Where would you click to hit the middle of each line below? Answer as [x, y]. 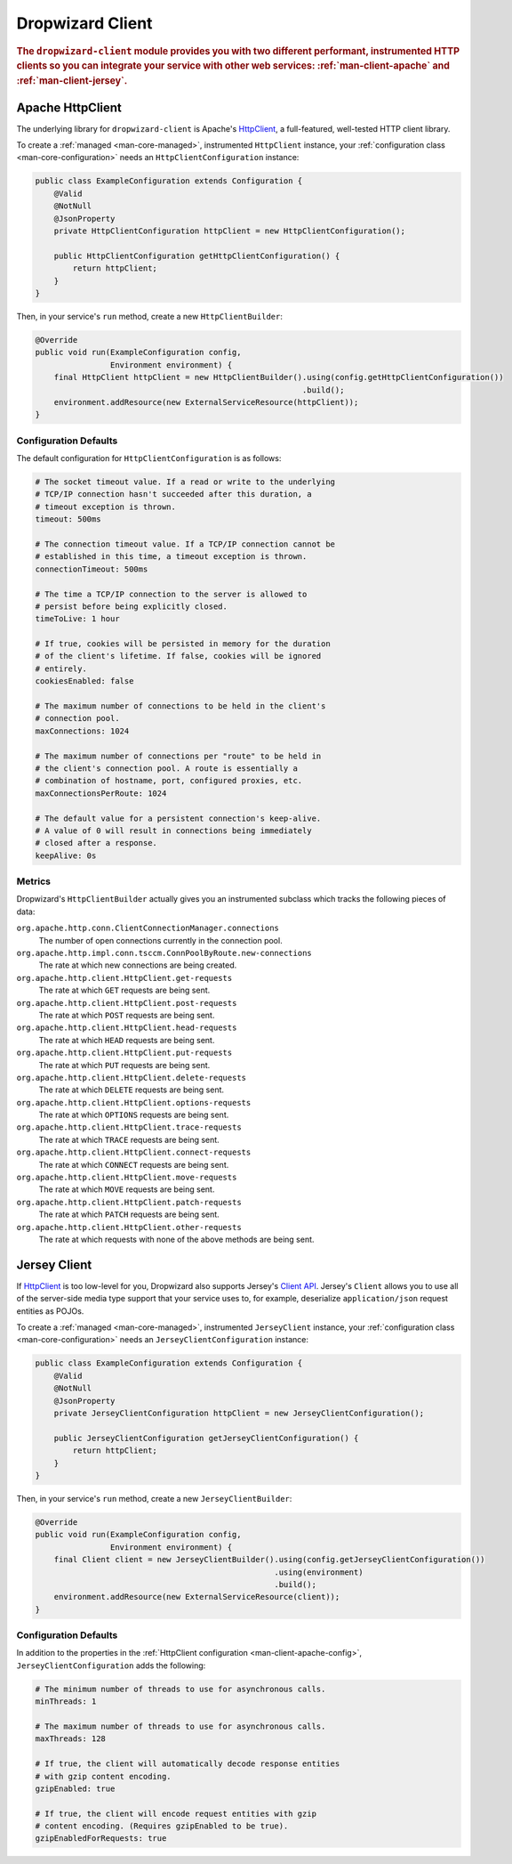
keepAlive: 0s [66, 855]
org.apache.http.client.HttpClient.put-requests [124, 1053]
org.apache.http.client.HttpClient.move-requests [127, 1178]
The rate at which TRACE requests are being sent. [129, 1139]
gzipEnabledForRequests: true [101, 1839]
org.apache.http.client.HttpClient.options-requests [134, 1102]
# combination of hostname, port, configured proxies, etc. [169, 781]
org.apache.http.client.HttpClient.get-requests [124, 978]
